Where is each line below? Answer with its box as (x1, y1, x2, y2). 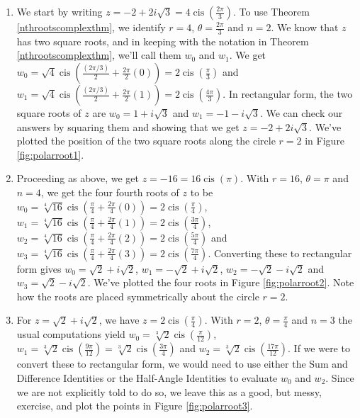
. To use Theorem (233, 4, 310, 18)
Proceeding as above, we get (16, 171, 139, 186)
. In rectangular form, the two (223, 86, 353, 101)
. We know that (271, 20, 339, 34)
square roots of (16, 106, 81, 120)
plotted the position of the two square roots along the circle (16, 133, 276, 148)
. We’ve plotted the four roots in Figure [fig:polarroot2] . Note (87, 275, 354, 290)
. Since (325, 370, 354, 385)
